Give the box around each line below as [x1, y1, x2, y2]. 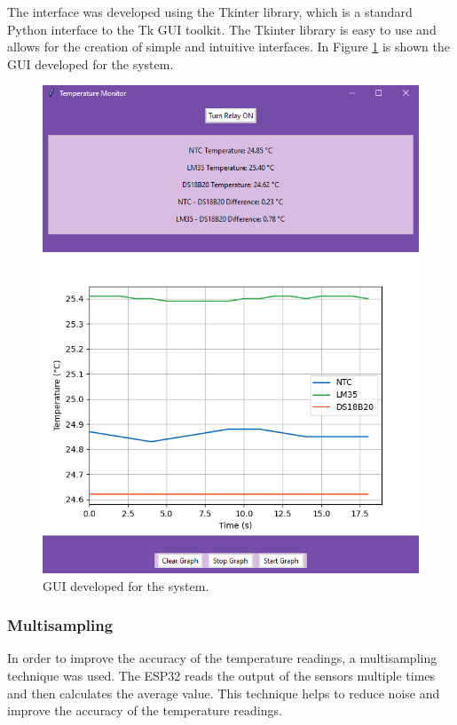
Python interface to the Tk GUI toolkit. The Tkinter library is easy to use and [7, 20, 437, 38]
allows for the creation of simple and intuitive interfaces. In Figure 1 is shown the [7, 37, 450, 56]
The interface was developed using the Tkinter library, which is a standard [7, 3, 413, 20]
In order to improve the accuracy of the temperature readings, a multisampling [7, 649, 437, 667]
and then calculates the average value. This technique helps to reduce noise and [7, 683, 440, 702]
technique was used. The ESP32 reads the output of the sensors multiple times [7, 666, 436, 684]
